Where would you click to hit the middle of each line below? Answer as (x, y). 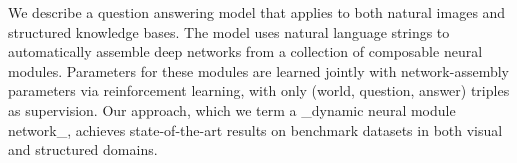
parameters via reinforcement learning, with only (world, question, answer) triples (259, 90)
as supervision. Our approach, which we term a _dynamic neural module (232, 109)
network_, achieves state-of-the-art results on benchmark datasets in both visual (255, 129)
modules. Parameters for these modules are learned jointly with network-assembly (258, 70)
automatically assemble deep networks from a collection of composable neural (245, 51)
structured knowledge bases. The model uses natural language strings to (229, 31)
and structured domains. (83, 149)
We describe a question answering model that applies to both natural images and (257, 12)
